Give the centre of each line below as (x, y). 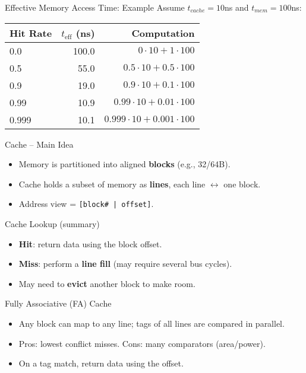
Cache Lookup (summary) (52, 224)
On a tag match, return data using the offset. (101, 363)
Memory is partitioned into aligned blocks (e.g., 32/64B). (124, 164)
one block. (242, 184)
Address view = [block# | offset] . (86, 204)
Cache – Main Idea (39, 144)
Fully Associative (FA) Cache (58, 303)
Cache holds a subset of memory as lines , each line (112, 184)
